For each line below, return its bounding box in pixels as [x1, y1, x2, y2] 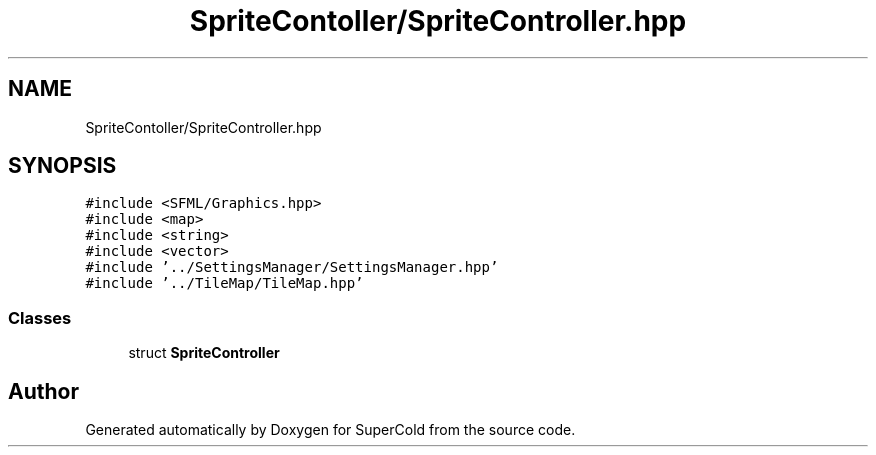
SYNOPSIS [8, 153, 117, 179]
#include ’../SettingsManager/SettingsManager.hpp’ [85, 259, 499, 276]
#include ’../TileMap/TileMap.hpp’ [85, 275, 364, 292]
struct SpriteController [128, 344, 280, 362]
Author [8, 378, 79, 404]
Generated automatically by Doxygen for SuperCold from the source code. [85, 421, 576, 439]
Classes [8, 307, 72, 328]
